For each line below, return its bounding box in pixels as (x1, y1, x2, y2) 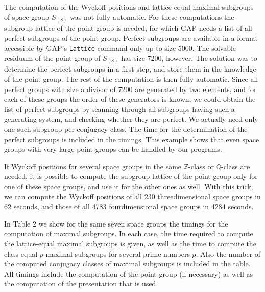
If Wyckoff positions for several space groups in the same (4, 161, 182, 171)
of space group (4, 11, 50, 22)
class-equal (4, 248, 38, 259)
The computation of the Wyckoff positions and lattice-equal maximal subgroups (4, 2, 254, 12)
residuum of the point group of (4, 52, 101, 63)
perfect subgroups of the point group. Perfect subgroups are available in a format (4, 32, 258, 43)
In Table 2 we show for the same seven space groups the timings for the (4, 218, 228, 229)
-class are (221, 161, 250, 171)
